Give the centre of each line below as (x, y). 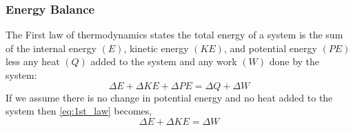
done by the (294, 61)
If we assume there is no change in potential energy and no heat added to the (169, 97)
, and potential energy (270, 48)
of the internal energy (51, 48)
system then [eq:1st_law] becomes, (79, 111)
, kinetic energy (156, 48)
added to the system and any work (164, 61)
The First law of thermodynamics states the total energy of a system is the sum (174, 35)
